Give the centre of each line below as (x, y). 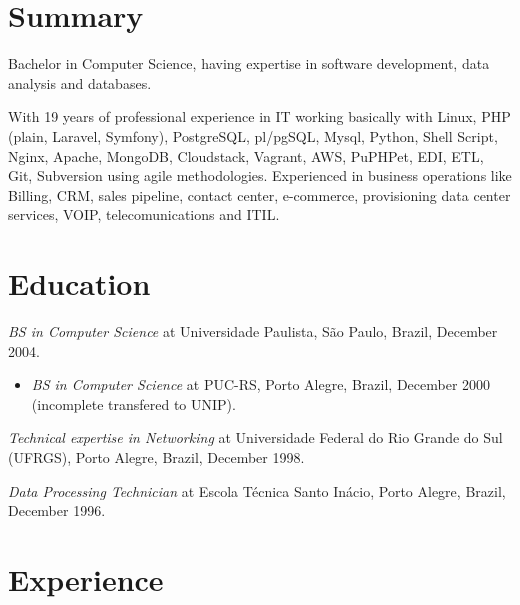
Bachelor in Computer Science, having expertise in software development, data (249, 63)
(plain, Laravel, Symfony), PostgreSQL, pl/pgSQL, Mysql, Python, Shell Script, (253, 135)
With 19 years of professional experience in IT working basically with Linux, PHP (259, 116)
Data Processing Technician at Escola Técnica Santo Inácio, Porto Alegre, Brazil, (257, 490)
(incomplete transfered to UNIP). (133, 403)
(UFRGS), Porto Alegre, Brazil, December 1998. (156, 456)
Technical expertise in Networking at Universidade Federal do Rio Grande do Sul (255, 437)
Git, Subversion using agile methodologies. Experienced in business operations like (260, 175)
